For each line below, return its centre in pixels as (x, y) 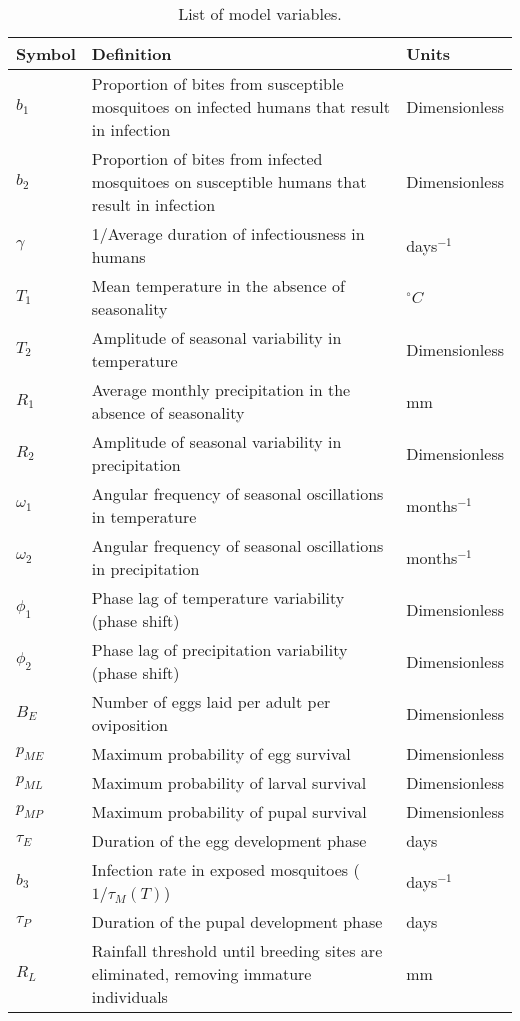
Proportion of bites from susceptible (217, 83)
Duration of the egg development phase (229, 840)
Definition (131, 53)
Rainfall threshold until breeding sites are (237, 950)
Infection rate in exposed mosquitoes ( (225, 869)
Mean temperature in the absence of (218, 285)
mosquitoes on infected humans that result (240, 106)
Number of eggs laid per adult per (211, 701)
